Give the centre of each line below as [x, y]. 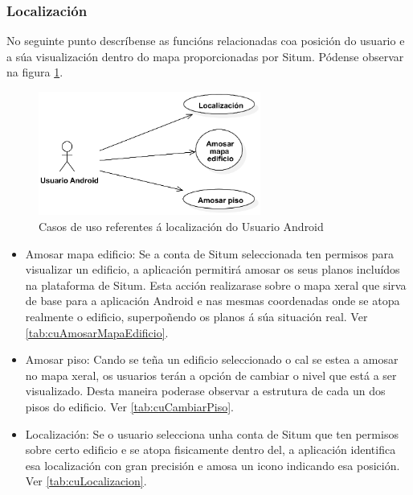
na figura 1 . [35, 72]
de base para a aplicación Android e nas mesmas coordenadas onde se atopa [213, 301]
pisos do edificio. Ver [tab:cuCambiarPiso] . [129, 406]
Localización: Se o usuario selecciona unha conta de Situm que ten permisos [212, 433]
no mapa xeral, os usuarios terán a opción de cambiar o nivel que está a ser [211, 375]
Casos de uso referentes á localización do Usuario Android [181, 226]
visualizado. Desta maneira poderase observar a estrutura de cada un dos [205, 391]
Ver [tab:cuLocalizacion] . [86, 481]
